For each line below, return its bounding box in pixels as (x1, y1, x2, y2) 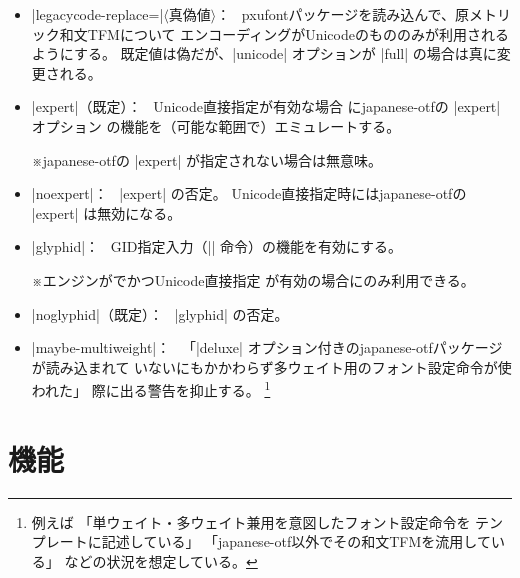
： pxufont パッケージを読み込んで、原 (216, 4, 470, 24)
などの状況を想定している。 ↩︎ (64, 550, 258, 571)
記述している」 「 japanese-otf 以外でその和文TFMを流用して (101, 531, 491, 552)
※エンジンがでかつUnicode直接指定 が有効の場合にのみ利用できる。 (31, 269, 475, 290)
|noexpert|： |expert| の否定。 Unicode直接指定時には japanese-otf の (31, 183, 467, 204)
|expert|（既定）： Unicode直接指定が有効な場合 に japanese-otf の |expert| (31, 96, 501, 117)
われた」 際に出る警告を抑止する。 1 (31, 377, 271, 400)
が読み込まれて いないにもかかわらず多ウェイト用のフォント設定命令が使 (31, 356, 512, 377)
